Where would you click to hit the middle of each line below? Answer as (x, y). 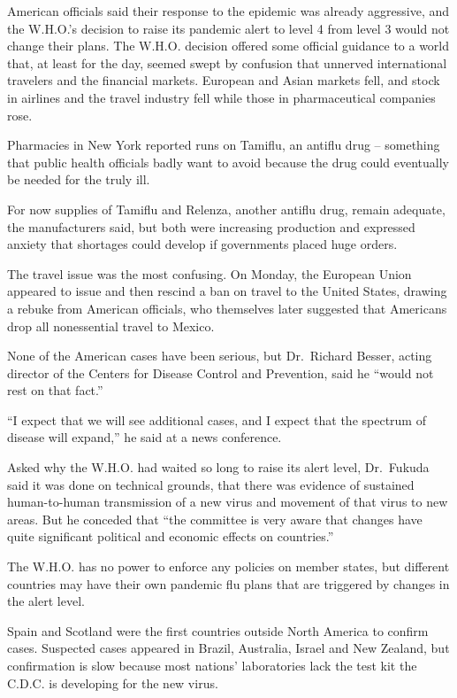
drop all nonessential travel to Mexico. (111, 326)
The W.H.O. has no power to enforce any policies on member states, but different (228, 566)
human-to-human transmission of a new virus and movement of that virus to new (228, 502)
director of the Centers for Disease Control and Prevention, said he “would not (221, 372)
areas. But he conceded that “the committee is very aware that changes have (215, 519)
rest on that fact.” (55, 390)
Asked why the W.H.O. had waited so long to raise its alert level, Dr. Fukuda (218, 467)
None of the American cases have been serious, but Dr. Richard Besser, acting (220, 356)
